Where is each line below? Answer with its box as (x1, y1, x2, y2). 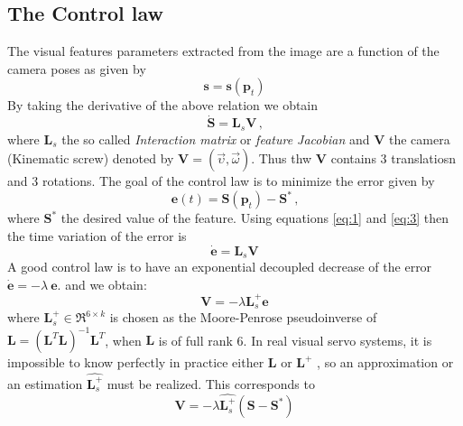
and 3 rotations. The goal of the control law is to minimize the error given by (7, 171, 435, 190)
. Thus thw (251, 149, 312, 168)
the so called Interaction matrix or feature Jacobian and (61, 129, 370, 148)
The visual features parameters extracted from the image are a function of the (7, 42, 440, 60)
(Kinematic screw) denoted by (7, 149, 174, 168)
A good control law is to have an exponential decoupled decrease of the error (7, 257, 432, 276)
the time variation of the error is (7, 226, 187, 245)
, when (105, 330, 142, 349)
